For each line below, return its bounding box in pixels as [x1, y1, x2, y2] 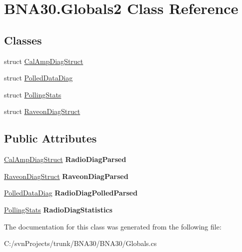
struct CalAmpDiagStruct [4, 55, 83, 66]
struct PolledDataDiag [4, 72, 73, 83]
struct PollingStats [4, 89, 61, 99]
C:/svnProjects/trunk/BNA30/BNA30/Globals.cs [4, 238, 157, 248]
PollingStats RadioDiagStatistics [4, 204, 112, 214]
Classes [4, 32, 42, 47]
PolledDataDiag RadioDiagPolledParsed [4, 187, 137, 198]
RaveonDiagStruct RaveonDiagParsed [4, 170, 128, 181]
